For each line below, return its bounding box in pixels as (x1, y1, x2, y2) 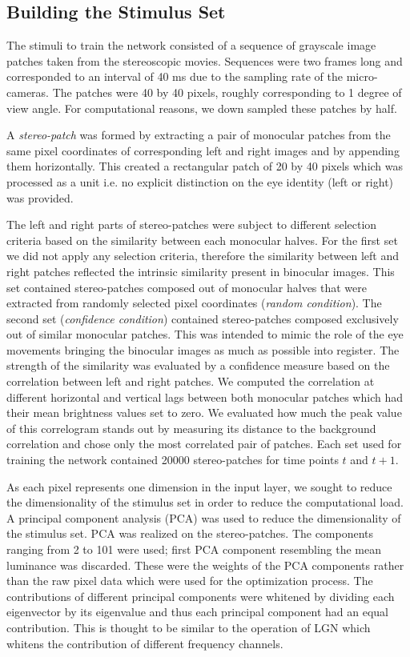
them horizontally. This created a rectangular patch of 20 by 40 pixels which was (6, 158, 404, 174)
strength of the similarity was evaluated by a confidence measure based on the (6, 357, 390, 374)
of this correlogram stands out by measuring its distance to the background (6, 419, 376, 436)
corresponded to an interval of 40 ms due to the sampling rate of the (6, 68, 343, 85)
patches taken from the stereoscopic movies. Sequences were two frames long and (6, 52, 403, 69)
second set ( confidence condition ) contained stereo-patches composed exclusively (6, 310, 399, 326)
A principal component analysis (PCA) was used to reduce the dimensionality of (6, 509, 401, 526)
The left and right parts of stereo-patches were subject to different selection (6, 216, 377, 233)
